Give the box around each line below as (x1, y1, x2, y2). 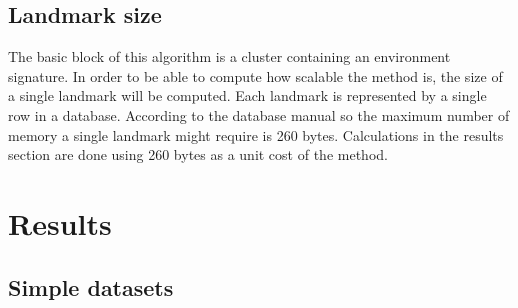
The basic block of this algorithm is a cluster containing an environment (8, 46, 451, 67)
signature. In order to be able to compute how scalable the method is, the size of (8, 65, 503, 86)
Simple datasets (8, 271, 174, 302)
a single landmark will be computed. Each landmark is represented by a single (8, 85, 487, 106)
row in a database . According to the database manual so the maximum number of (8, 104, 510, 125)
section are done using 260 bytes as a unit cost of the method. (8, 144, 388, 165)
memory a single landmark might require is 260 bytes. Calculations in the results (8, 124, 504, 145)
